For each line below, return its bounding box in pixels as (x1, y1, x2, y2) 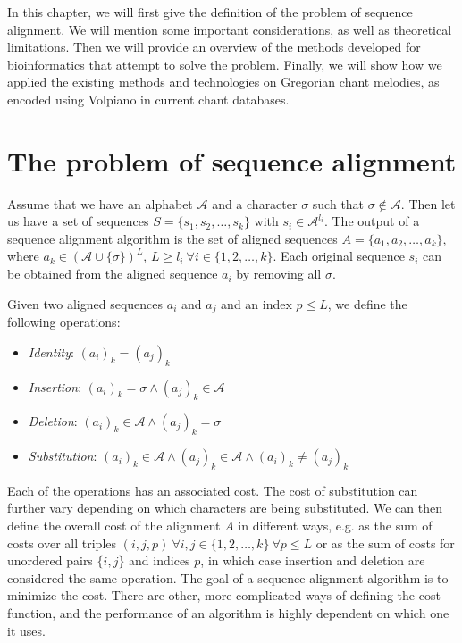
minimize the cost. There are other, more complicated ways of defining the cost (7, 586, 441, 605)
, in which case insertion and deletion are (200, 551, 425, 570)
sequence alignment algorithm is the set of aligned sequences (7, 229, 338, 247)
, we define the (327, 294, 407, 313)
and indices (129, 551, 190, 570)
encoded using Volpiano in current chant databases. (7, 89, 290, 108)
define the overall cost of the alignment (7, 516, 221, 535)
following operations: (7, 313, 121, 331)
